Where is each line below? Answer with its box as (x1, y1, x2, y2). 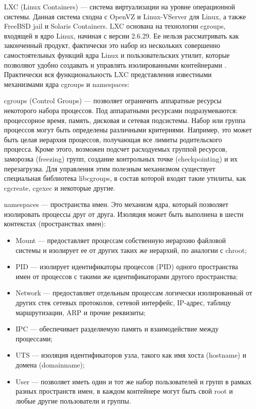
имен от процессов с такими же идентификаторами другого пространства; (15, 271, 238, 281)
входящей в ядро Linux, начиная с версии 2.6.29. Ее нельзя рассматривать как (4, 30, 239, 41)
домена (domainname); (15, 360, 85, 369)
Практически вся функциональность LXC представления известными (4, 69, 212, 80)
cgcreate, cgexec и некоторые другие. (4, 182, 115, 193)
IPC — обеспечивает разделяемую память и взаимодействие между (15, 324, 219, 334)
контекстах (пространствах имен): (4, 218, 106, 229)
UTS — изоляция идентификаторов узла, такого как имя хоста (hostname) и (15, 350, 247, 360)
